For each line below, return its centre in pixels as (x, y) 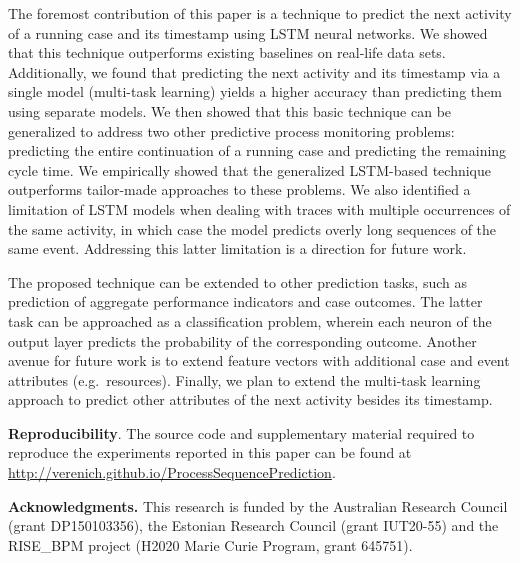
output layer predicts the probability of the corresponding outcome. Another (242, 340)
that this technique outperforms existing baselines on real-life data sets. (227, 52)
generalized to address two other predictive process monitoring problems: (231, 130)
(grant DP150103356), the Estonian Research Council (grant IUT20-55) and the (253, 525)
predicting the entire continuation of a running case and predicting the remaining (257, 150)
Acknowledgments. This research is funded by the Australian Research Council (258, 505)
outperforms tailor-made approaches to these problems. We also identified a (239, 189)
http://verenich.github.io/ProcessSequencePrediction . (172, 472)
